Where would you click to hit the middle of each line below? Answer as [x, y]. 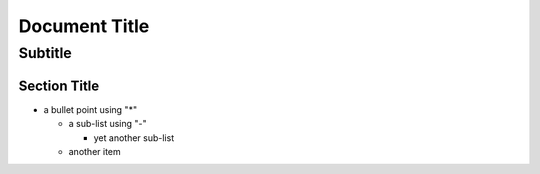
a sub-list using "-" [107, 124]
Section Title [59, 85]
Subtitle [45, 53]
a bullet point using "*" [90, 109]
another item [95, 151]
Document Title [84, 26]
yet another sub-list [134, 137]
